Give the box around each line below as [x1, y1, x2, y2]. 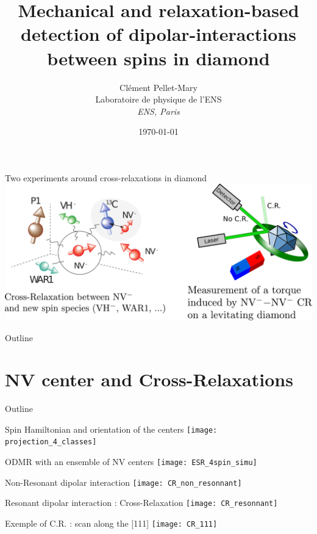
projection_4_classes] [5, 438, 97, 447]
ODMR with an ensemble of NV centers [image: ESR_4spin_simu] [5, 455, 257, 468]
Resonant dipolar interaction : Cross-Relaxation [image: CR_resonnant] [5, 496, 278, 509]
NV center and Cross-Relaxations [5, 367, 293, 392]
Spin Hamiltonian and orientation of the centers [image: [5, 422, 218, 435]
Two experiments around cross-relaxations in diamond [5, 171, 207, 184]
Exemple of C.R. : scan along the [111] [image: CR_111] [5, 517, 218, 530]
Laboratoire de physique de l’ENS [95, 93, 222, 106]
